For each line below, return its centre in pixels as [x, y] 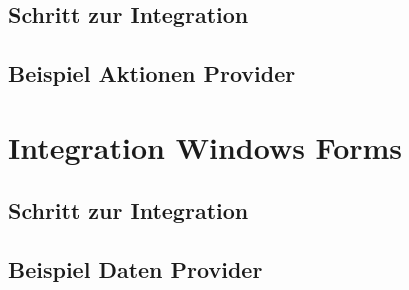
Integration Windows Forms [205, 146]
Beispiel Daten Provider [135, 269]
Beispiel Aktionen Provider [152, 73]
